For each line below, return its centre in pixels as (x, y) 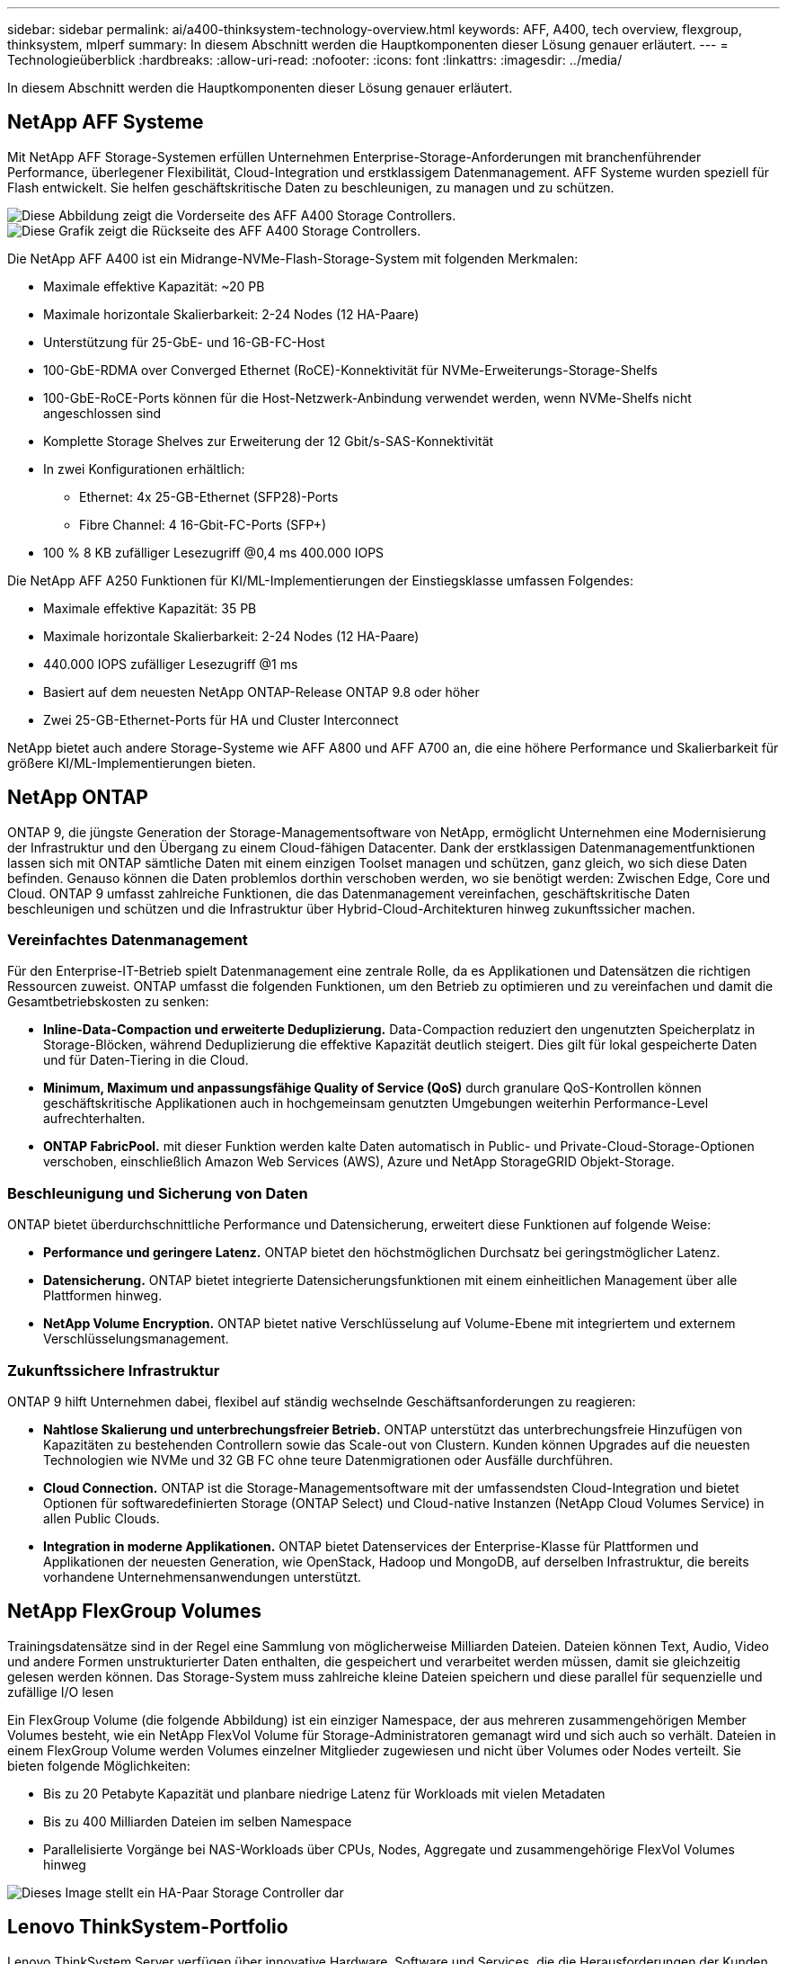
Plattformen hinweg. (103, 1296)
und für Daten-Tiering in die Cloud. (146, 1060)
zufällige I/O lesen (61, 1692)
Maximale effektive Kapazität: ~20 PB (154, 286)
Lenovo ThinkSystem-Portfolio (148, 1927)
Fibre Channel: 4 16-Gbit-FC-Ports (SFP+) (203, 524)
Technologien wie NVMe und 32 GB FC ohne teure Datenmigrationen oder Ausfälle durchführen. (328, 1460)
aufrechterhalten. (94, 1119)
